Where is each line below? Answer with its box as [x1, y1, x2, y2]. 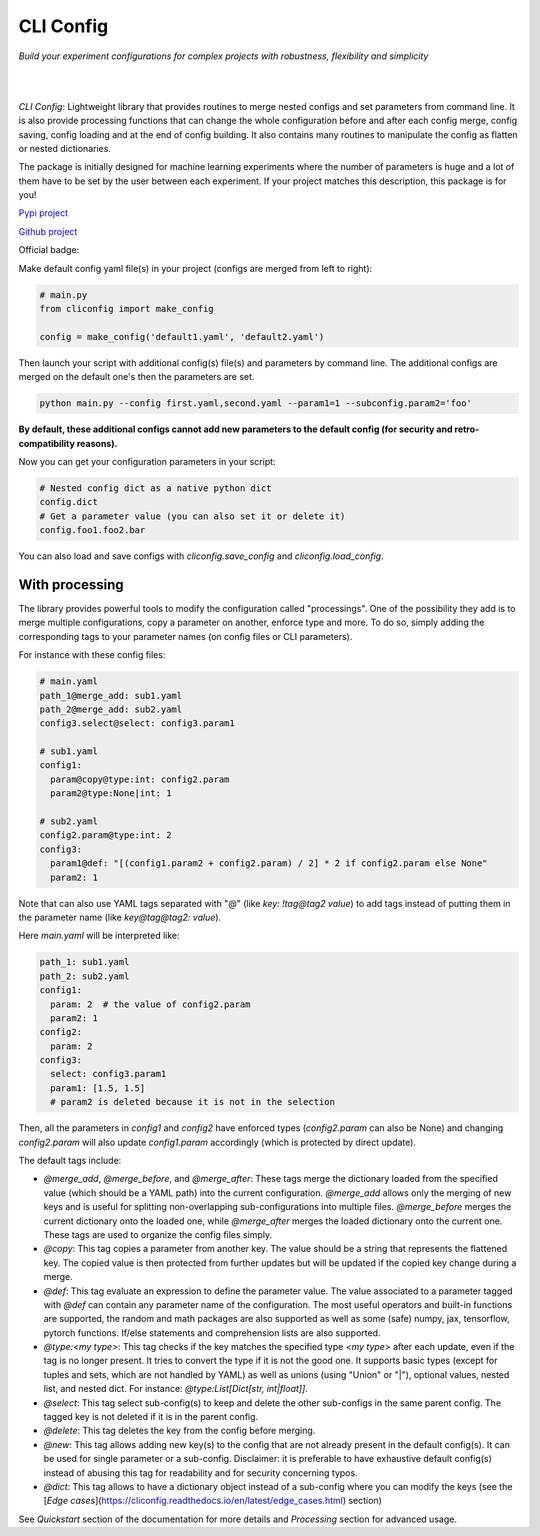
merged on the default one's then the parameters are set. [18, 371, 255, 383]
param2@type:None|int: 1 [50, 788, 172, 799]
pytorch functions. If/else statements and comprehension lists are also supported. [43, 1326, 381, 1339]
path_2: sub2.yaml [39, 970, 130, 982]
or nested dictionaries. [18, 142, 112, 154]
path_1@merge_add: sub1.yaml [39, 690, 183, 701]
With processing [18, 576, 124, 593]
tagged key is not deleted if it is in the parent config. [43, 1411, 259, 1423]
